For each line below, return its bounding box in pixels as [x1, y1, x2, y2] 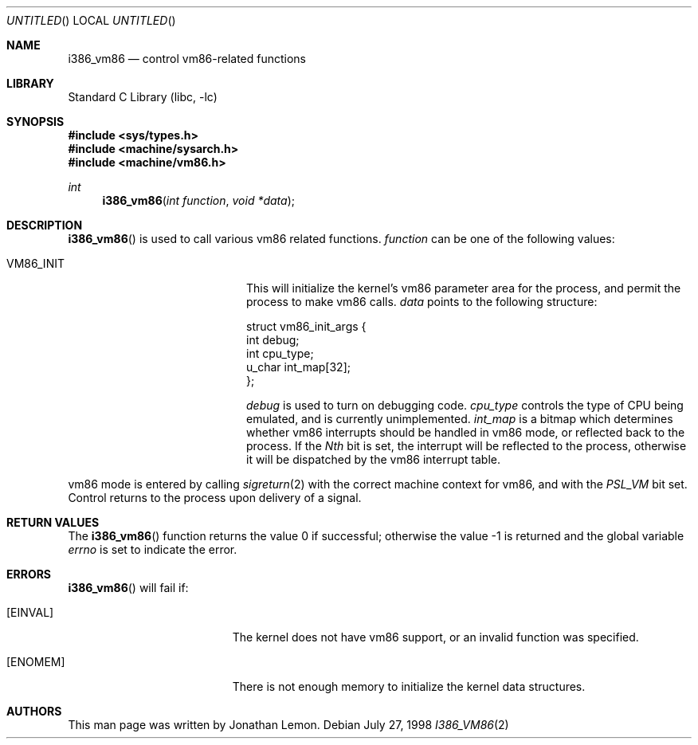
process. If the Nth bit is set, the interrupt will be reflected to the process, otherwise [246, 439, 687, 453]
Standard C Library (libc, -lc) [68, 90, 218, 104]
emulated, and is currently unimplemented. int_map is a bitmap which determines [246, 412, 673, 425]
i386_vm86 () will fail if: [68, 581, 189, 594]
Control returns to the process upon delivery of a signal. [68, 491, 362, 504]
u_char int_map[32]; [246, 360, 351, 374]
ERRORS [6, 567, 52, 581]
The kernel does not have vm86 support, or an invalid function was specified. [232, 630, 639, 644]
